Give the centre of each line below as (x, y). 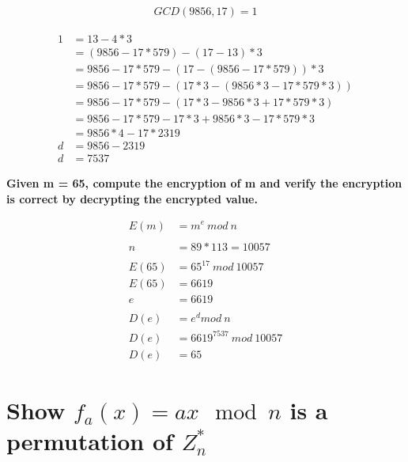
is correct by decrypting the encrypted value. (132, 198)
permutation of (90, 441)
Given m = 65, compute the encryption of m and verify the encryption (204, 183)
